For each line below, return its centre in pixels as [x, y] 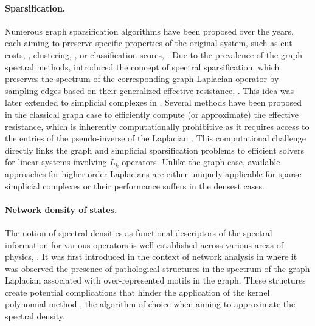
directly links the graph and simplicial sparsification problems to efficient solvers [154, 150]
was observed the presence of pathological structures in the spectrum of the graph [157, 268]
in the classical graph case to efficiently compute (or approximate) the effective [152, 114]
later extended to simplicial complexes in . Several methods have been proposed [154, 102]
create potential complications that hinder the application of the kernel [137, 292]
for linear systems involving [56, 162]
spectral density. [35, 316]
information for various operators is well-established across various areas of [144, 244]
